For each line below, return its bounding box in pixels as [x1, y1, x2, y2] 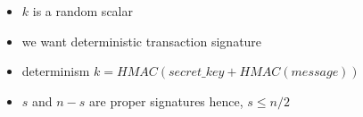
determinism [21, 62, 90, 80]
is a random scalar [32, 2, 133, 20]
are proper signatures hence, [89, 91, 243, 110]
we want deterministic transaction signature [21, 31, 262, 50]
